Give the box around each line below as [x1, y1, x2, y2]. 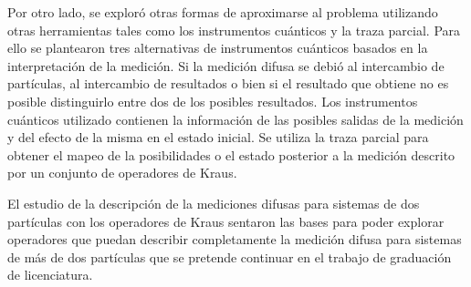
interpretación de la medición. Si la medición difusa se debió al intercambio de [7, 56, 445, 75]
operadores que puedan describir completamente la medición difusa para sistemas [7, 230, 462, 249]
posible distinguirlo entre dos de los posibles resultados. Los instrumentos [7, 91, 418, 110]
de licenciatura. [7, 265, 93, 284]
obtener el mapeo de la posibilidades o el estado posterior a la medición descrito [7, 145, 455, 164]
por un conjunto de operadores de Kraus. [7, 163, 237, 182]
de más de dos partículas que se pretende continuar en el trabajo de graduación [7, 247, 452, 266]
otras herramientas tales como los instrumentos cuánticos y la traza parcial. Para [7, 20, 461, 39]
